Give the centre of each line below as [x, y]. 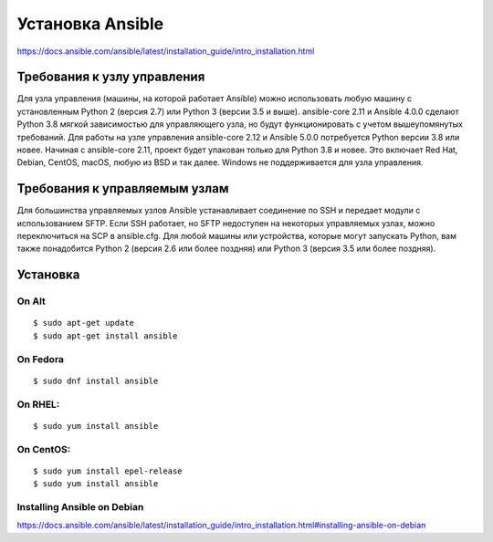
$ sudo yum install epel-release [108, 471]
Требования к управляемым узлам [123, 188]
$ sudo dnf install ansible [96, 380]
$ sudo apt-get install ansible [105, 336]
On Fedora [40, 359]
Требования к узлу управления [111, 77]
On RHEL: [38, 404]
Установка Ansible [90, 24]
